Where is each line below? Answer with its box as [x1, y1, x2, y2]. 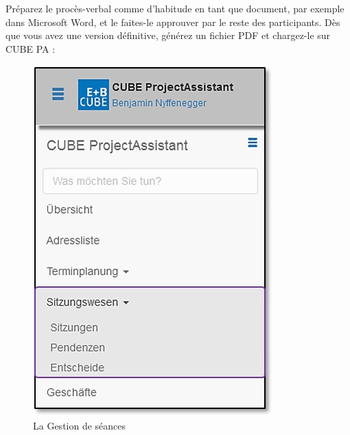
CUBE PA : [5, 41, 56, 55]
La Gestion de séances [33, 418, 126, 432]
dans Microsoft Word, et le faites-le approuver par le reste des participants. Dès [5, 14, 340, 29]
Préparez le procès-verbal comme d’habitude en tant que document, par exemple [5, 1, 345, 15]
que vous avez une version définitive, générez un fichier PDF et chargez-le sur [5, 28, 331, 42]
